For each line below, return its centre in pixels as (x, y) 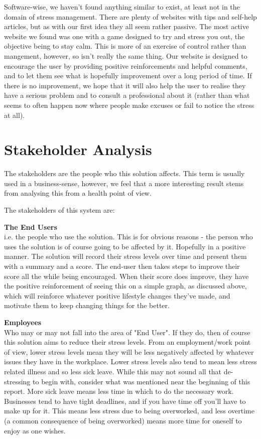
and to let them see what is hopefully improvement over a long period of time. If (128, 76)
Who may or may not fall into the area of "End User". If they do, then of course (127, 332)
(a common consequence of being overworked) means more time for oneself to (123, 420)
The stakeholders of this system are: (59, 210)
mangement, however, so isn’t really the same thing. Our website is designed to (126, 55)
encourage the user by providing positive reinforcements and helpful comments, (126, 65)
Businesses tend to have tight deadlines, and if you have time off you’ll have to (125, 401)
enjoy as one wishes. (35, 430)
